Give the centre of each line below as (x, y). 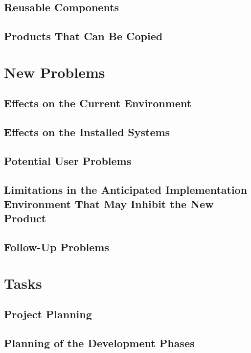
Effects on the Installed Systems (87, 132)
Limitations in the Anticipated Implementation (126, 189)
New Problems (55, 72)
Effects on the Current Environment (98, 103)
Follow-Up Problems (57, 247)
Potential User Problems (68, 160)
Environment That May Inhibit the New (109, 204)
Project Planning (48, 314)
